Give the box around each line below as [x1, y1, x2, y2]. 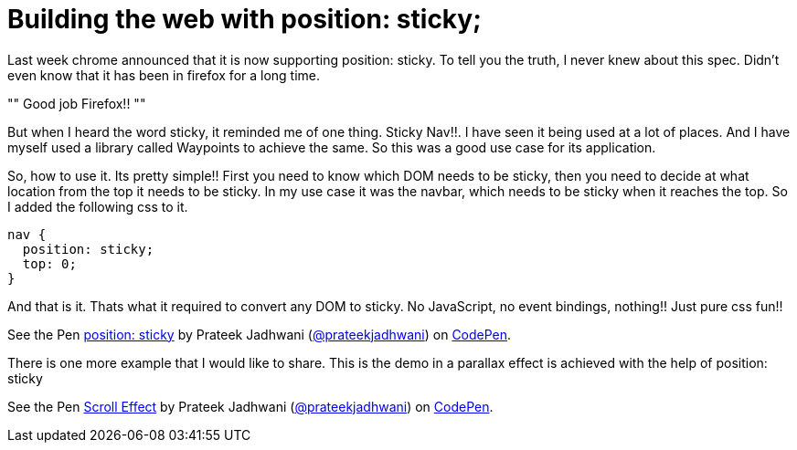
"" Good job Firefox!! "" [7, 95, 146, 111]
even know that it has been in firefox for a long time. [7, 67, 321, 83]
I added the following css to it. [7, 198, 188, 215]
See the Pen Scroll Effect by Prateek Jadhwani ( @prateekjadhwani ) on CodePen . [7, 398, 494, 414]
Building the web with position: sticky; [7, 4, 482, 35]
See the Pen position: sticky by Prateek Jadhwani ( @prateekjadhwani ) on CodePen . [7, 326, 512, 342]
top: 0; [22, 256, 77, 271]
